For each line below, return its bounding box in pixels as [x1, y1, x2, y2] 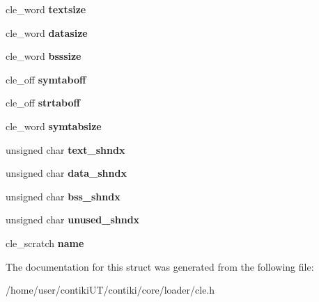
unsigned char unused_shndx [6, 212, 140, 227]
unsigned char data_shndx [6, 166, 127, 180]
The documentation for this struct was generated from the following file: [6, 259, 314, 273]
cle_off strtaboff [6, 95, 80, 110]
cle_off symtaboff [6, 72, 86, 86]
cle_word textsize [6, 2, 86, 16]
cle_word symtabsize [6, 118, 102, 133]
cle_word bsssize [6, 49, 81, 63]
